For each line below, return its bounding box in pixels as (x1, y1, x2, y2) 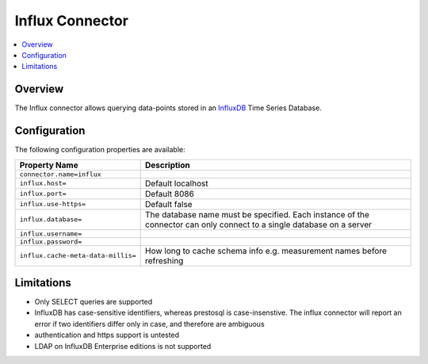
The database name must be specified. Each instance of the (145, 209, 370, 220)
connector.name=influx (19, 170, 102, 178)
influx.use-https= (19, 200, 86, 209)
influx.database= (19, 215, 82, 224)
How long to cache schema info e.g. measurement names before (145, 245, 388, 256)
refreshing (145, 255, 184, 266)
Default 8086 (145, 188, 194, 199)
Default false (145, 198, 193, 209)
